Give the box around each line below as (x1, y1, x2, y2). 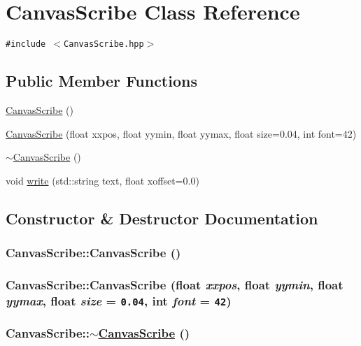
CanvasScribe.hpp (64, 39, 144, 50)
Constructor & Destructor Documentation (6, 207, 318, 229)
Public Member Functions (6, 70, 197, 92)
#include (6, 39, 46, 50)
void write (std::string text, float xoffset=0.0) (6, 173, 199, 187)
